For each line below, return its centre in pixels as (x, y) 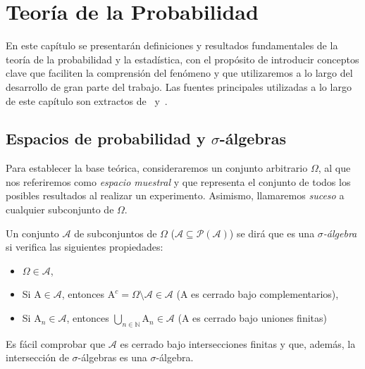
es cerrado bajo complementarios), (265, 294)
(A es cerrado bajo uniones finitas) (252, 318)
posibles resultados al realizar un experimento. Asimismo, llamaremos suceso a (175, 195)
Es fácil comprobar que (56, 343)
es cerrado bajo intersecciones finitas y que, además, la (238, 343)
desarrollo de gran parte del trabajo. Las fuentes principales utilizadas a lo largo (179, 86)
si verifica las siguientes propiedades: (85, 247)
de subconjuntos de (116, 233)
